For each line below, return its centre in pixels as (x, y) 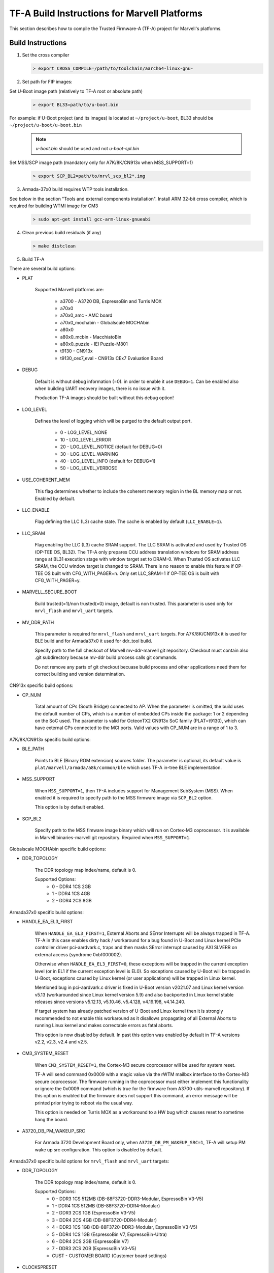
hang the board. (52, 1119)
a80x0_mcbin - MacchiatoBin (91, 337)
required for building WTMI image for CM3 (54, 206)
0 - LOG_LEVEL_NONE (84, 432)
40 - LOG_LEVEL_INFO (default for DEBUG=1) (108, 461)
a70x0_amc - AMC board (86, 315)
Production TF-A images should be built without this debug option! (104, 398)
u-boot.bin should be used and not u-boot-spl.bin (88, 148)
